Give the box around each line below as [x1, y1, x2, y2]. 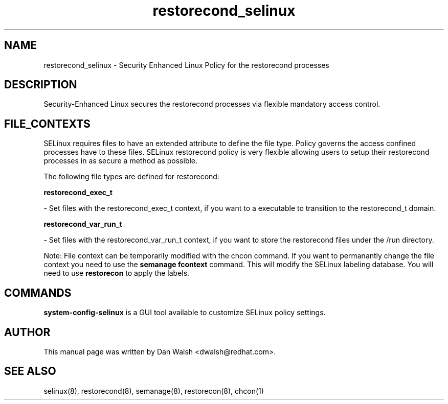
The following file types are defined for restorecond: [43, 172, 219, 181]
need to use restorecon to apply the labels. [43, 269, 190, 278]
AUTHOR [4, 325, 51, 339]
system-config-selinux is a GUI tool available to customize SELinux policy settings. [43, 308, 326, 317]
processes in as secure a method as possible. [43, 156, 198, 165]
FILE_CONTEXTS [4, 117, 91, 130]
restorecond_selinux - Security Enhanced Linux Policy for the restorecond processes [43, 60, 329, 69]
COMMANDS [4, 286, 72, 299]
